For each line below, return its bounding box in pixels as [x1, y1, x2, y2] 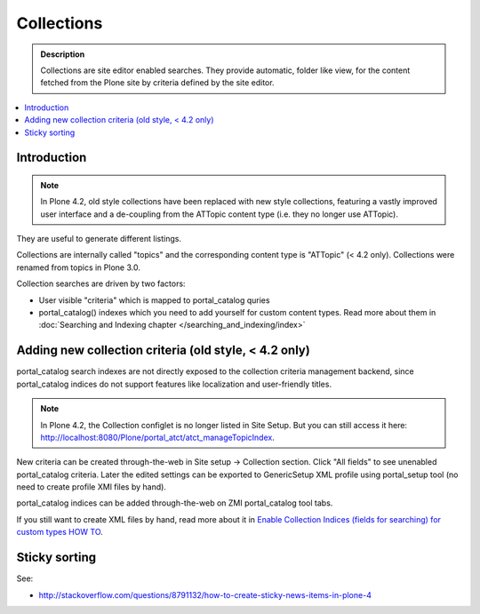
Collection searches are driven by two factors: [16, 278, 186, 289]
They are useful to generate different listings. [16, 234, 182, 244]
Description [40, 49, 85, 60]
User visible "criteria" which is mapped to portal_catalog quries [38, 294, 270, 306]
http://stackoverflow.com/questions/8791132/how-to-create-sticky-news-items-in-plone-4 [38, 589, 372, 600]
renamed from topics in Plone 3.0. [16, 262, 141, 273]
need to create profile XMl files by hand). [16, 482, 166, 492]
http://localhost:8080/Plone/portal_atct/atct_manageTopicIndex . [40, 432, 275, 443]
